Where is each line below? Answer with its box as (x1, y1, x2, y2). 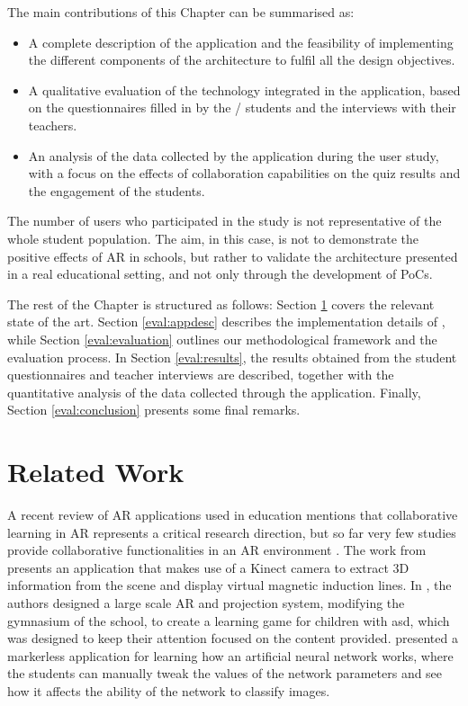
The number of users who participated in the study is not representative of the (7, 211, 442, 230)
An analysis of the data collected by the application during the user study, (28, 146, 439, 165)
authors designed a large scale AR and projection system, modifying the (7, 593, 405, 612)
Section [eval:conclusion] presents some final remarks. (7, 400, 301, 419)
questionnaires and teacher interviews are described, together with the (7, 365, 394, 384)
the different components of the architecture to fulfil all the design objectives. (28, 50, 455, 69)
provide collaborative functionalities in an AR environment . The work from (7, 541, 427, 559)
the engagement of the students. (28, 181, 205, 200)
